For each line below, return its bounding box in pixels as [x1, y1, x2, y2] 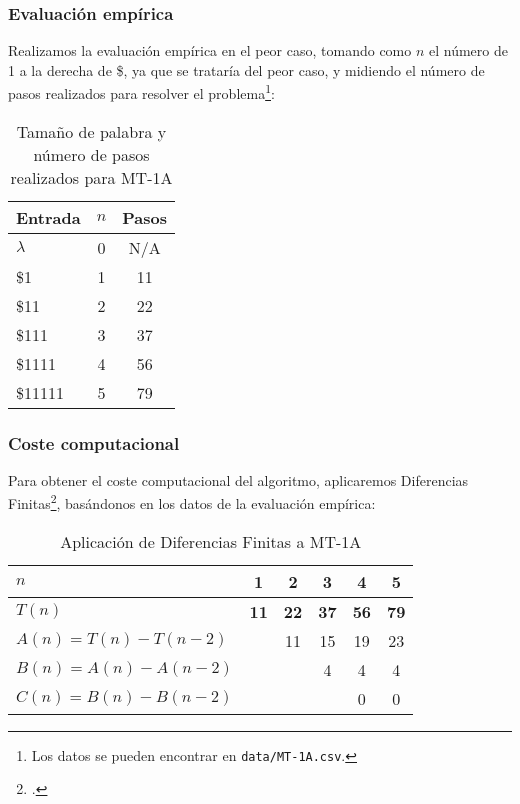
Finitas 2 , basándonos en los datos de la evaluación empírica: [8, 490, 376, 514]
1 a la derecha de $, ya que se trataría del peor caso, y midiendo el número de [8, 59, 485, 80]
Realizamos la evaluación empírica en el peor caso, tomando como [8, 40, 412, 61]
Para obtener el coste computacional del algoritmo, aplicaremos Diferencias [8, 469, 469, 490]
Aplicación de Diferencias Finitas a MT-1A [60, 529, 362, 553]
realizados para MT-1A [10, 165, 173, 189]
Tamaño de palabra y [16, 119, 167, 143]
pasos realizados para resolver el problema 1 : [8, 80, 275, 104]
